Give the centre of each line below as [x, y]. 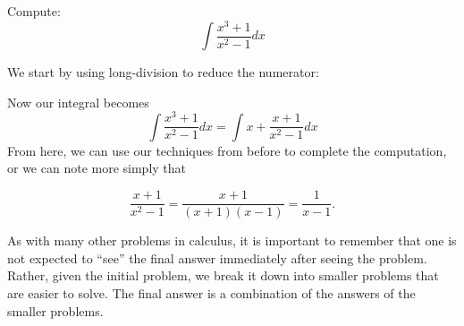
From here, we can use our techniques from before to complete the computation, [227, 150]
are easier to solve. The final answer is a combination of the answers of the [211, 292]
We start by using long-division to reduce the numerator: [163, 72]
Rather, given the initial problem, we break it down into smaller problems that [223, 275]
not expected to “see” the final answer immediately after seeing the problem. [217, 257]
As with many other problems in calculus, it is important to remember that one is [232, 240]
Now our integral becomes [78, 102]
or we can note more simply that [97, 168]
